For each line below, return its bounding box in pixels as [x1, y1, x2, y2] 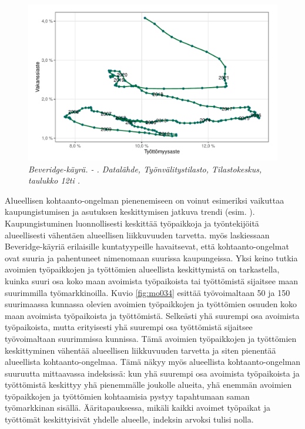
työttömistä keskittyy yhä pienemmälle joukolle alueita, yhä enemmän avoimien [5, 378, 292, 391]
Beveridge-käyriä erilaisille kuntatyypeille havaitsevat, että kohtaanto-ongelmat [5, 240, 289, 252]
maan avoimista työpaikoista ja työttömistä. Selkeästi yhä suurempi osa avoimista [5, 309, 300, 321]
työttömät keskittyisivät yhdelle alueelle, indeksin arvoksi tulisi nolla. [5, 413, 254, 425]
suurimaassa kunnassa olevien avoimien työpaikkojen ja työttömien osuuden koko [5, 298, 297, 310]
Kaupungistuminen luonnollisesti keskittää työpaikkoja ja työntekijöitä [5, 217, 259, 229]
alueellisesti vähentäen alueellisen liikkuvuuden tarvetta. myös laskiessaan [5, 228, 270, 241]
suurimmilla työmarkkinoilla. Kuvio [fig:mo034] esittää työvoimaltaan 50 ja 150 [5, 286, 290, 298]
